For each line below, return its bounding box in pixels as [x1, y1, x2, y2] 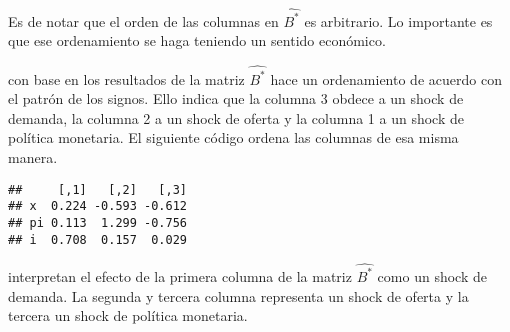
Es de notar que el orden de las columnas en [8, 10, 279, 31]
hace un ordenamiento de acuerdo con [270, 68, 502, 89]
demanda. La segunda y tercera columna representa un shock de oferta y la [8, 285, 469, 306]
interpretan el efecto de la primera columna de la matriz [8, 265, 352, 286]
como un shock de [377, 265, 487, 286]
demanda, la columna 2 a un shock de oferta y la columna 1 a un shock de [8, 107, 464, 128]
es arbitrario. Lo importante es [304, 10, 493, 31]
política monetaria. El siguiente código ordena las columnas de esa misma [8, 127, 459, 148]
